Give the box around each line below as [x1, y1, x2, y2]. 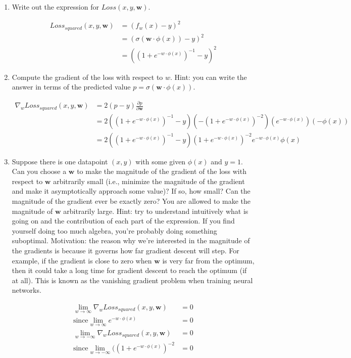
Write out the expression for [12, 2, 99, 12]
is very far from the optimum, [162, 255, 255, 265]
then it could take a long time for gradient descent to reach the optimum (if [12, 265, 247, 276]
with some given [135, 156, 186, 166]
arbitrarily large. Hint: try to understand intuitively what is [63, 205, 248, 216]
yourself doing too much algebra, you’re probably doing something [12, 225, 217, 236]
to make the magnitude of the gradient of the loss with [77, 166, 246, 176]
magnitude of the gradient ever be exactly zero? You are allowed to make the [12, 196, 251, 206]
